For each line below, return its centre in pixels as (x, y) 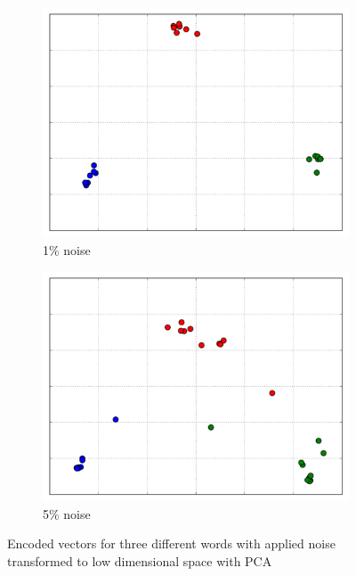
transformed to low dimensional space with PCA (140, 560)
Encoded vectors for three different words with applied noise (171, 543)
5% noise (67, 513)
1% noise (67, 249)
